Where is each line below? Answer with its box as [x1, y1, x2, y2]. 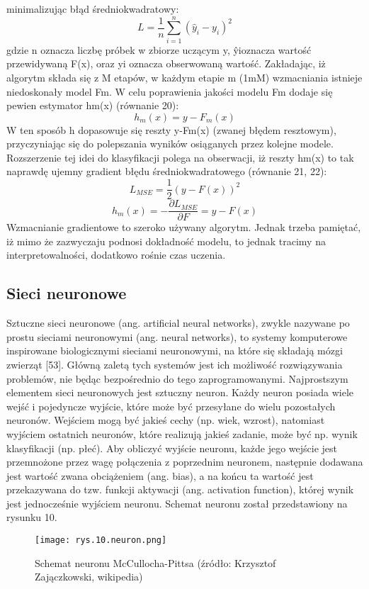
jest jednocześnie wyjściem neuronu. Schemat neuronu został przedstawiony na [6, 495, 348, 510]
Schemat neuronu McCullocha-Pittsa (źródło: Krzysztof [35, 555, 276, 570]
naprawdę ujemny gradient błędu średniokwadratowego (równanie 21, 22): [6, 164, 327, 179]
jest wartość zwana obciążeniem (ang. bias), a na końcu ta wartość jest [6, 468, 314, 483]
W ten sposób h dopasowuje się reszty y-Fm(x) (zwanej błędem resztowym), [6, 122, 336, 137]
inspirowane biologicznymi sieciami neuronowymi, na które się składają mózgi [6, 343, 343, 358]
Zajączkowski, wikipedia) [35, 569, 143, 584]
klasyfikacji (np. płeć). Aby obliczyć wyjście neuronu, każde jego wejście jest [6, 440, 338, 455]
